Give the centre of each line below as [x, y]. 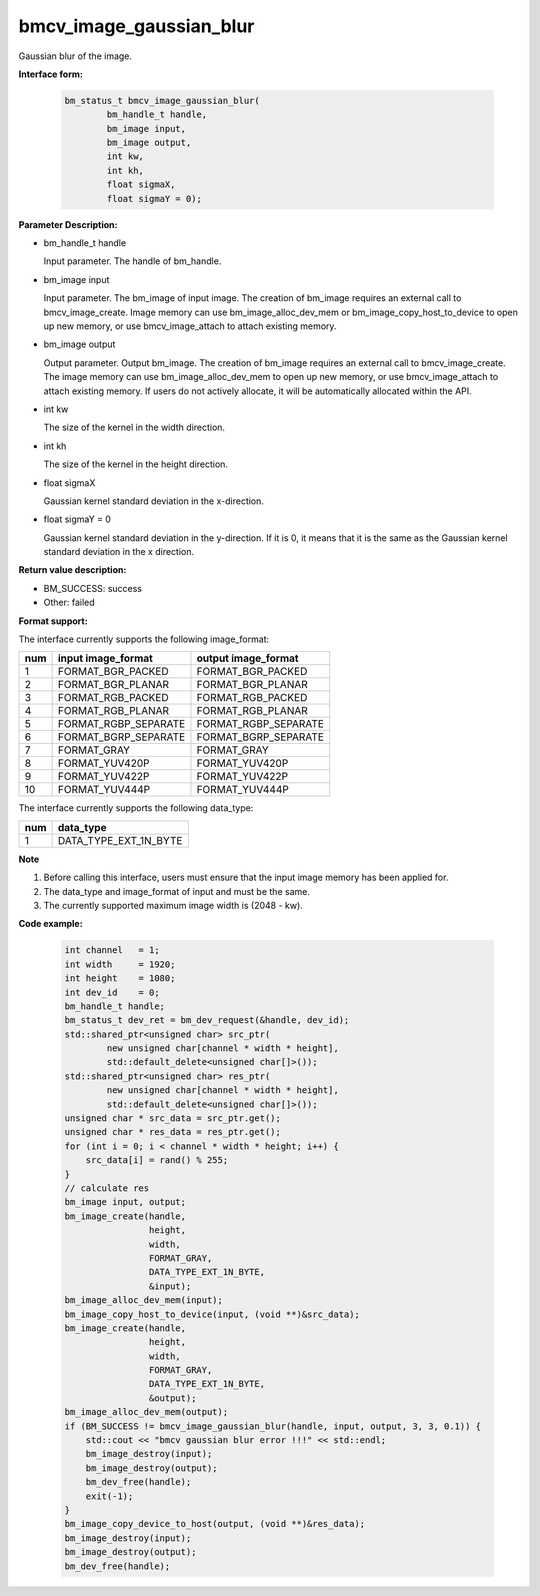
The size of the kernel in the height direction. [136, 464]
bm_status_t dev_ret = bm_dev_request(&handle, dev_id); [207, 1020]
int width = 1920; [120, 964]
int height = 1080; [120, 978]
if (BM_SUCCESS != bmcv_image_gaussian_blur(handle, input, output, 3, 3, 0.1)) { [273, 1426]
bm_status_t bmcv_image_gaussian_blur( [162, 100]
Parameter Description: [68, 224]
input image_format [105, 658]
